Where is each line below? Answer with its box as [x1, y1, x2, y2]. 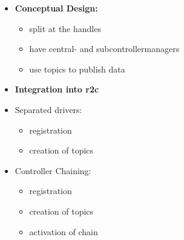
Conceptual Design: [15, 2, 98, 14]
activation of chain [29, 225, 98, 238]
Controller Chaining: [15, 164, 91, 177]
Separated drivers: [15, 103, 82, 115]
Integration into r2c [15, 83, 99, 96]
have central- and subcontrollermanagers [29, 42, 180, 55]
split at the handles [29, 22, 101, 34]
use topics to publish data [29, 62, 125, 75]
